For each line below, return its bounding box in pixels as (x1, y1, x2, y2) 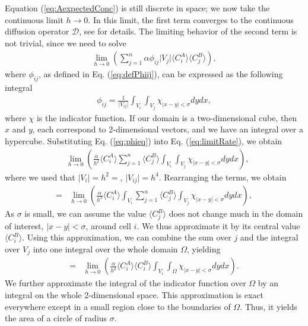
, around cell (85, 219, 131, 232)
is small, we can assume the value (24, 207, 147, 220)
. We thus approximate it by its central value (136, 219, 300, 232)
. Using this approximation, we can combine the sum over (22, 231, 231, 243)
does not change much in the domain (169, 207, 303, 220)
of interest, (5, 219, 44, 232)
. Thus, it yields (240, 300, 297, 312)
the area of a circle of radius (5, 312, 107, 324)
